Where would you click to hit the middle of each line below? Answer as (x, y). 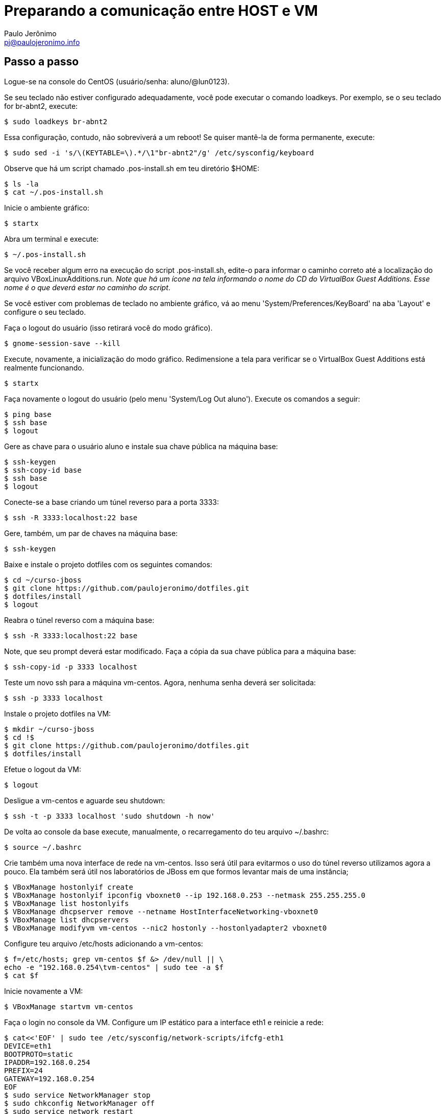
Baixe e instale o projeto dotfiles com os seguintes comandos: (108, 564)
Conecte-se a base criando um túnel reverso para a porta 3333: (112, 502)
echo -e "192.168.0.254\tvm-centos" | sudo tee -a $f (114, 967)
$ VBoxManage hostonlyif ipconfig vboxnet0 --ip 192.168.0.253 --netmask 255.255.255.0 (185, 895)
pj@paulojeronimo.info (42, 42)
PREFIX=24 (23, 1070)
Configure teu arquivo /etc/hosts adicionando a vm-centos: (104, 943)
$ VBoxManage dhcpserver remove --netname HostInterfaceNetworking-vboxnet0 (161, 911)
